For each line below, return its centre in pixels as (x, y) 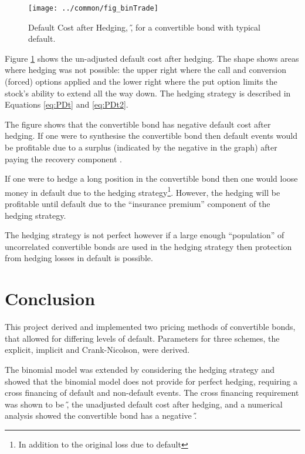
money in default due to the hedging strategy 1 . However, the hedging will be (143, 191)
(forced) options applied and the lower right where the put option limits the (141, 81)
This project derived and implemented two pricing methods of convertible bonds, (150, 327)
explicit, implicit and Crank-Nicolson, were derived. (97, 350)
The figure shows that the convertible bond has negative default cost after (138, 124)
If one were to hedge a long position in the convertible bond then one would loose (151, 178)
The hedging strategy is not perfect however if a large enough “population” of (145, 235)
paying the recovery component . (63, 158)
